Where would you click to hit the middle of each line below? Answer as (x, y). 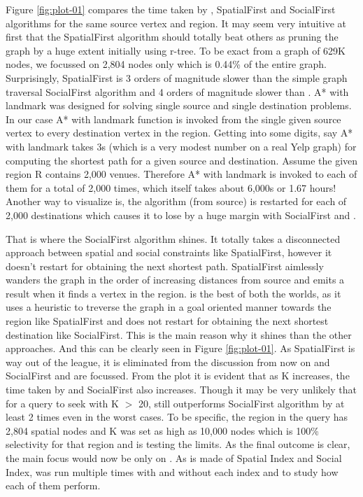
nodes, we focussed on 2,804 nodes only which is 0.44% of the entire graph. (166, 64)
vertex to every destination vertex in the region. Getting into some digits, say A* (179, 133)
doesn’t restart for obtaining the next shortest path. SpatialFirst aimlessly (165, 266)
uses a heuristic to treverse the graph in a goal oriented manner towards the (169, 307)
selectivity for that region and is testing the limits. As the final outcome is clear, (178, 444)
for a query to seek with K (62, 403)
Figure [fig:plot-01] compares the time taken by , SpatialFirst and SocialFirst (171, 9)
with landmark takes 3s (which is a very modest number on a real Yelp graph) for (181, 146)
